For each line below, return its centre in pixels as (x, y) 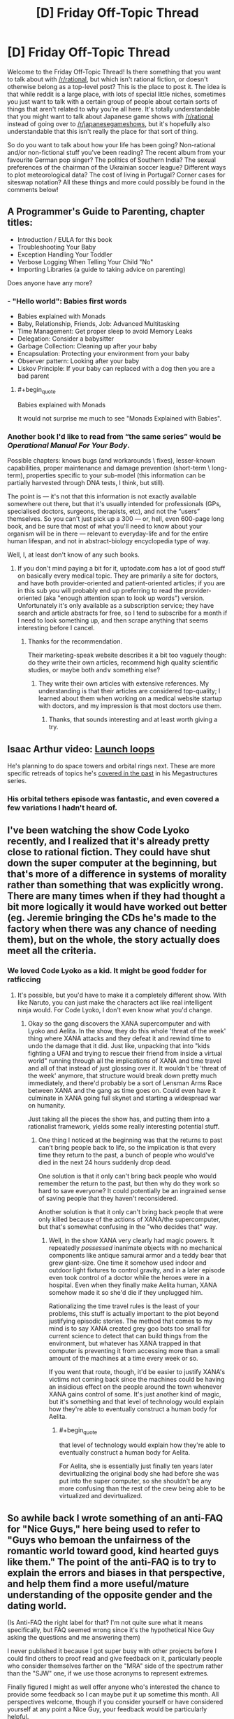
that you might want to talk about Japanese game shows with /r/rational (110, 116)
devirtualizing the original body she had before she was (139, 1474)
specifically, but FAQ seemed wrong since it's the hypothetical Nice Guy (111, 1630)
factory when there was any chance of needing (112, 929)
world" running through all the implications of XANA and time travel (124, 1061)
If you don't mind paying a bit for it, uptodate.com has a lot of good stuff (121, 569)
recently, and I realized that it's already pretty (108, 842)
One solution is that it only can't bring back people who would (127, 1176)
